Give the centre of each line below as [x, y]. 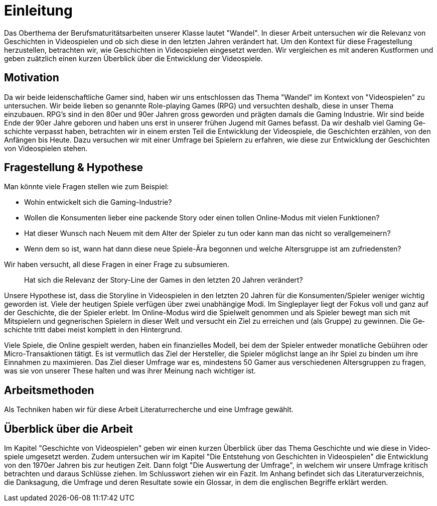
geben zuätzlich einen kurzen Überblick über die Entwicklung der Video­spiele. [133, 58]
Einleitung [38, 11]
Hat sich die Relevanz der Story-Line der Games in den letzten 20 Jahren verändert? [164, 280]
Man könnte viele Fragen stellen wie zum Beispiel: [87, 187]
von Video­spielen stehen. [46, 148]
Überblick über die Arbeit [68, 429]
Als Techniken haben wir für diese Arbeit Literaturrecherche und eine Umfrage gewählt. [149, 410]
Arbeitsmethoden [49, 390]
